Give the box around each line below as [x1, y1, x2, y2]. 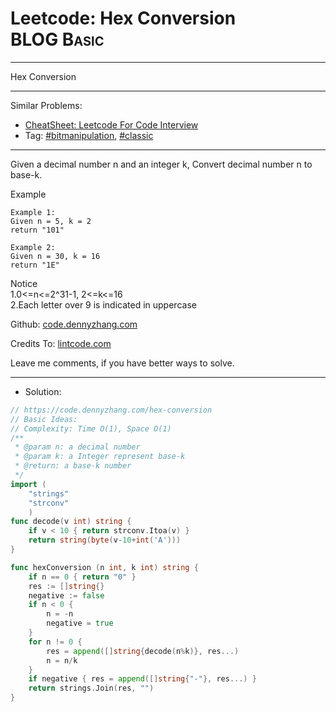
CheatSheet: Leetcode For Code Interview [24, 118, 199, 131]
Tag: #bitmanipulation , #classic [24, 129, 154, 141]
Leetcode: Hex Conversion [10, 7, 237, 30]
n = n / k [46, 655, 78, 666]
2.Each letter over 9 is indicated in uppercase [10, 298, 197, 311]
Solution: [24, 385, 62, 397]
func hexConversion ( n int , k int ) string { [10, 562, 199, 572]
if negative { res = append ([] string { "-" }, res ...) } [28, 674, 257, 684]
